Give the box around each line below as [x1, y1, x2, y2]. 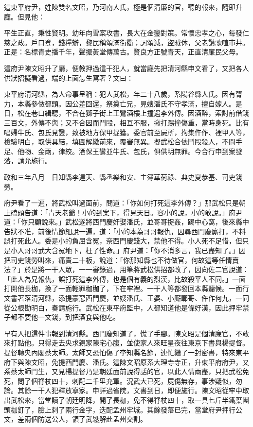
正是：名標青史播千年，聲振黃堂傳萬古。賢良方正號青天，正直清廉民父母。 [4, 47, 242, 57]
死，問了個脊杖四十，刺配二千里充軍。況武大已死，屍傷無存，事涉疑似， [4, 376, 235, 386]
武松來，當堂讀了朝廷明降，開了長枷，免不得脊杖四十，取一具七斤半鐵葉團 [10, 394, 249, 405]
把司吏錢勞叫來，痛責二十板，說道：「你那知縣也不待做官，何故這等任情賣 [4, 255, 239, 265]
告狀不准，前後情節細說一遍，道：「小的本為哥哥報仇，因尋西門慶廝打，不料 [4, 226, 246, 236]
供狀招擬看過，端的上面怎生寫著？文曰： [4, 72, 133, 83]
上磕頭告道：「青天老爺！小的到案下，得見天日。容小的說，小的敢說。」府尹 [4, 207, 242, 217]
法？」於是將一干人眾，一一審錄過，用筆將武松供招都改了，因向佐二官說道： [4, 264, 249, 274]
